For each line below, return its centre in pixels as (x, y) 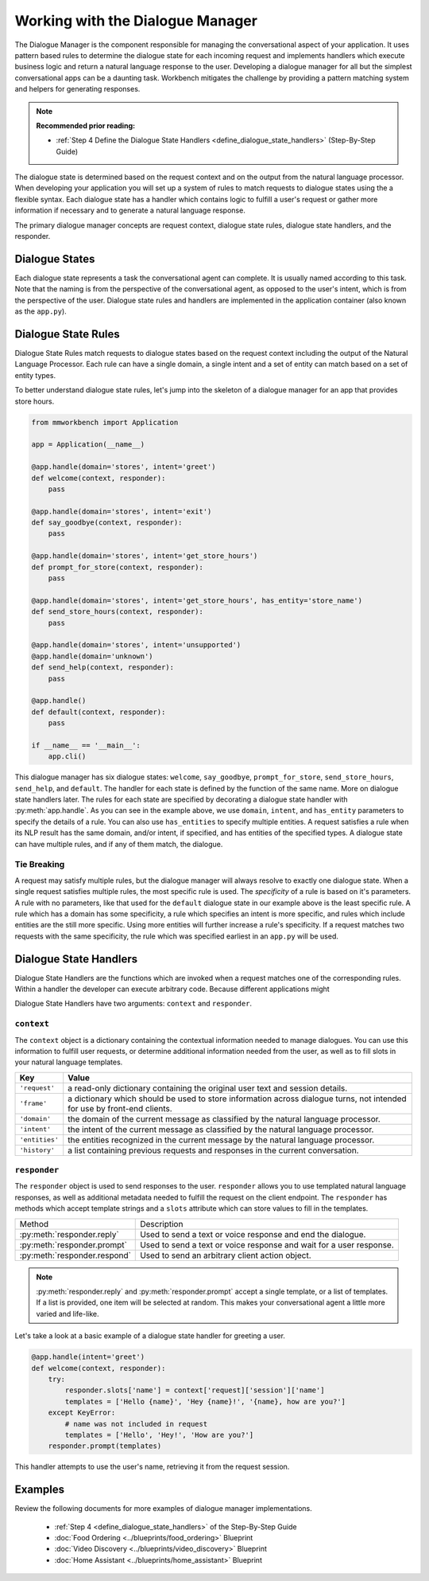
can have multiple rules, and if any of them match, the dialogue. (119, 844)
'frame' (33, 1104)
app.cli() (67, 757)
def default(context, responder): (99, 712)
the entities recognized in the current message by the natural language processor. (221, 1140)
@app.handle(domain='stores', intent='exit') (122, 511)
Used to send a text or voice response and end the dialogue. (253, 1234)
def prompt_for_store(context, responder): (118, 567)
